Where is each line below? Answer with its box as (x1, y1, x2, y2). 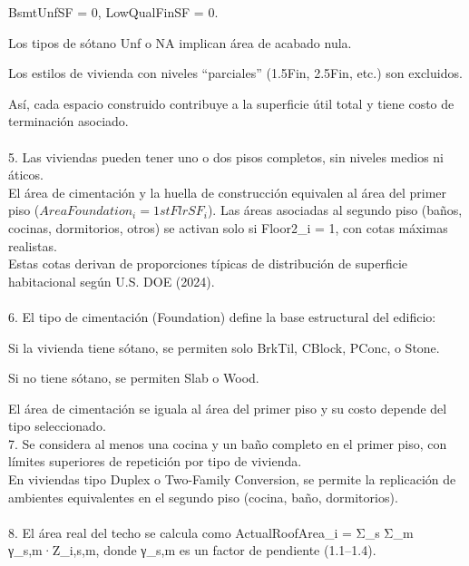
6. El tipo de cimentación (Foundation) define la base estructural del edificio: (8, 307, 436, 326)
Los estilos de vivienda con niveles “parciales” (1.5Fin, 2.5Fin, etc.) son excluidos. (8, 63, 463, 83)
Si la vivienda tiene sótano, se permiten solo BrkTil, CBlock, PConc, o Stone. (8, 337, 440, 356)
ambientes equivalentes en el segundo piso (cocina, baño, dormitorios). (8, 487, 398, 506)
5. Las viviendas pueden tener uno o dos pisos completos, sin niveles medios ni (8, 147, 445, 166)
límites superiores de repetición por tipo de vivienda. (8, 452, 302, 471)
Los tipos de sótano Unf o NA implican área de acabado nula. (8, 33, 352, 52)
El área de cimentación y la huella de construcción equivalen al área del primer (8, 182, 447, 201)
